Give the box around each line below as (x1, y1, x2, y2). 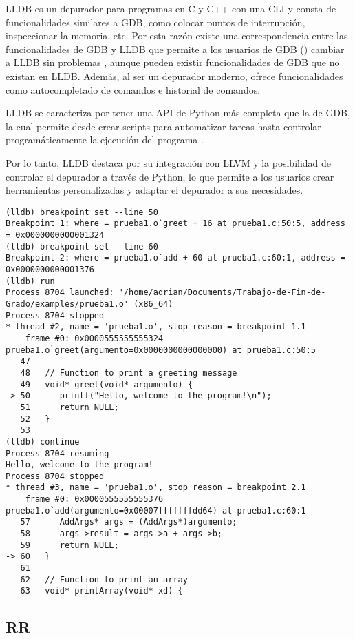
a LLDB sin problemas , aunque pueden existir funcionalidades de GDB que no (6, 55, 340, 70)
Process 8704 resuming (6, 448, 109, 458)
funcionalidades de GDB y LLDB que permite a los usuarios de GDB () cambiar (6, 41, 345, 56)
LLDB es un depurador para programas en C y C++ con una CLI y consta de (6, 1, 336, 15)
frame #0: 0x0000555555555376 (25, 494, 164, 505)
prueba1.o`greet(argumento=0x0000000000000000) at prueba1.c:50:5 (6, 345, 316, 355)
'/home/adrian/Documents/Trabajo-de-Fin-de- (118, 287, 326, 298)
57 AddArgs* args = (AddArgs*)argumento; (20, 517, 237, 527)
